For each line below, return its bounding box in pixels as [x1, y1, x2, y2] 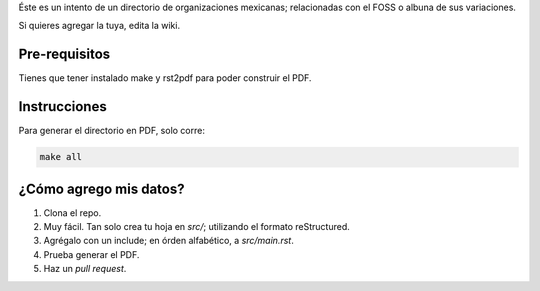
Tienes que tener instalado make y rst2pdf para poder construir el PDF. [18, 72, 312, 84]
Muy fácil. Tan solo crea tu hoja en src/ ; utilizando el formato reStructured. [43, 221, 350, 233]
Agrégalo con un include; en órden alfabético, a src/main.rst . [43, 235, 294, 247]
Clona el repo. [43, 206, 102, 219]
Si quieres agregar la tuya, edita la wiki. [18, 20, 180, 32]
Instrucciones [18, 98, 107, 115]
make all [39, 151, 83, 163]
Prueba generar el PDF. [43, 248, 140, 260]
